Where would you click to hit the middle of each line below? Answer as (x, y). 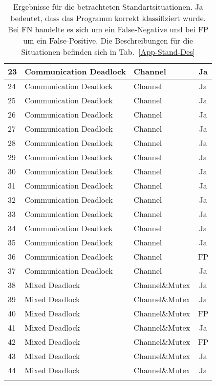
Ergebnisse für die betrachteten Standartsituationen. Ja (108, 7)
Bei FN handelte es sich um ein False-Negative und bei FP (108, 29)
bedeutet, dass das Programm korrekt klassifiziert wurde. (108, 18)
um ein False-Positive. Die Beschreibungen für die (108, 40)
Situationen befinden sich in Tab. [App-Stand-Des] (108, 52)
